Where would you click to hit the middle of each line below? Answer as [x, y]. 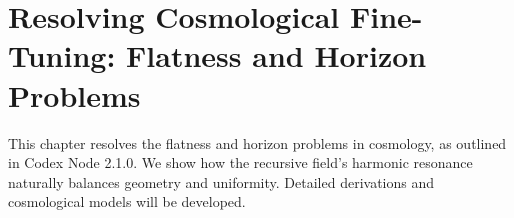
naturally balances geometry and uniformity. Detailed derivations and [221, 181]
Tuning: [62, 55]
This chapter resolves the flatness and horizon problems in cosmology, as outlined [257, 142]
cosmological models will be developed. [127, 201]
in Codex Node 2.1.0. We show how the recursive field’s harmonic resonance [240, 162]
